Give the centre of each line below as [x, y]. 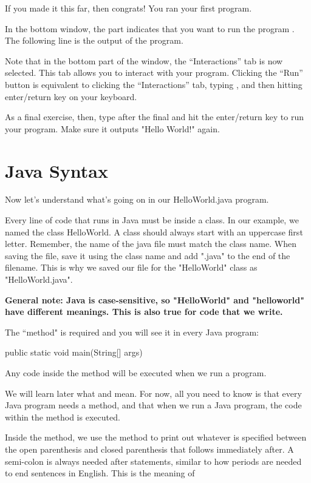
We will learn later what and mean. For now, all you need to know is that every [153, 393]
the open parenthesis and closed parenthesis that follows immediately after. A [149, 449]
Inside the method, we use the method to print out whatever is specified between [156, 437]
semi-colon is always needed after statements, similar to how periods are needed [153, 461]
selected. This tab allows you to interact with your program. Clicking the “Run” [154, 73]
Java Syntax [57, 170]
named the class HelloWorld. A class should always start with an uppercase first [154, 231]
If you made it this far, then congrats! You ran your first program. [128, 8]
